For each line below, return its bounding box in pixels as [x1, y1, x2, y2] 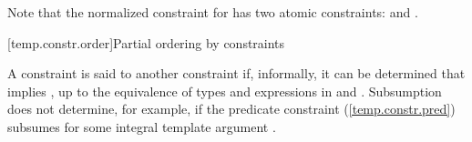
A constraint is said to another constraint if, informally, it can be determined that [7, 64, 466, 83]
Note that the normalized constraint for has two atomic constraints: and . [7, 3, 418, 21]
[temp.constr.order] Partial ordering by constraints [7, 33, 285, 52]
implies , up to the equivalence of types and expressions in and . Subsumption [7, 81, 442, 100]
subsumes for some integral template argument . [7, 117, 276, 136]
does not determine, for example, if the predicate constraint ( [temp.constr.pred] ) [7, 99, 456, 118]
